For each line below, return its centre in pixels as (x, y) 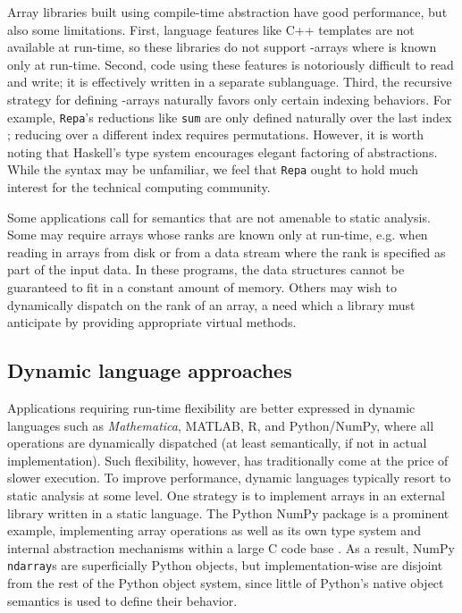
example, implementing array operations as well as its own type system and (214, 530)
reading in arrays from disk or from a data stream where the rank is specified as (227, 252)
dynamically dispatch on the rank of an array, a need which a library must (211, 304)
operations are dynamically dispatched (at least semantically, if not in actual (217, 443)
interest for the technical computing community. (139, 187)
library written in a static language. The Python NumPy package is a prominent (228, 512)
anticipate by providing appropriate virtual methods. (152, 322)
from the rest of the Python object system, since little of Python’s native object (226, 583)
